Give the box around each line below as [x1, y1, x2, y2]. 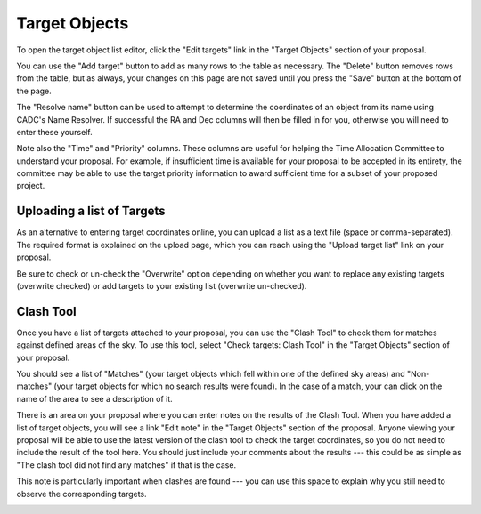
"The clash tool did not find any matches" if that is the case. [16, 459, 236, 470]
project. [16, 181, 45, 191]
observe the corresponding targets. [16, 488, 147, 499]
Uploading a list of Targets [16, 204, 166, 219]
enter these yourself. [16, 126, 93, 137]
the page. [16, 85, 53, 96]
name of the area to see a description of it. [16, 393, 173, 404]
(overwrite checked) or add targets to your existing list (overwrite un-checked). [16, 280, 307, 291]
